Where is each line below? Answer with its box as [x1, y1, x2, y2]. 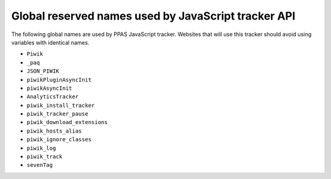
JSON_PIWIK [26, 68, 59, 75]
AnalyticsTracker [26, 93, 79, 100]
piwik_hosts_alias [26, 127, 82, 134]
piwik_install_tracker [26, 101, 95, 109]
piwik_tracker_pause [26, 111, 89, 117]
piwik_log [26, 144, 56, 152]
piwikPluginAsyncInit [26, 76, 92, 83]
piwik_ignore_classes [26, 136, 92, 143]
